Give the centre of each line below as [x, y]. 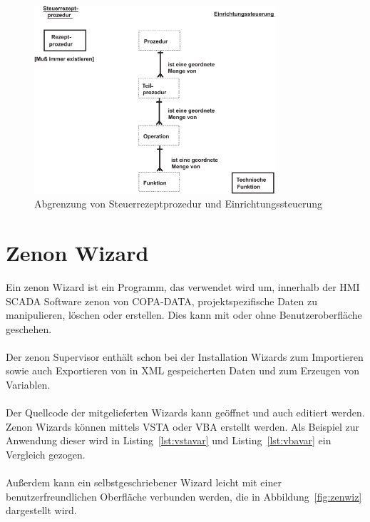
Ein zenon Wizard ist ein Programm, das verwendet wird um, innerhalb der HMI [183, 286]
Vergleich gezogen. [46, 455]
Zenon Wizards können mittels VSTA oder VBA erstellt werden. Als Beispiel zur [183, 426]
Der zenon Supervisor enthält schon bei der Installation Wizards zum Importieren [185, 356]
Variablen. [28, 385]
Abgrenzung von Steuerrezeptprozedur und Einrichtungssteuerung [178, 204]
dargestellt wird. [41, 510]
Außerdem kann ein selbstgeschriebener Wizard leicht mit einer [144, 482]
